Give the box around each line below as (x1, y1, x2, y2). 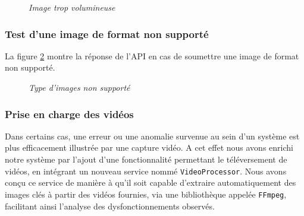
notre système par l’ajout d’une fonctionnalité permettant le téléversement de (5, 153, 287, 165)
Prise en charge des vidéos (5, 106, 134, 121)
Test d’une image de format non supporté (5, 26, 209, 41)
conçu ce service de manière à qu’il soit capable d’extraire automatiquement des (5, 176, 296, 189)
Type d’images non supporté (29, 81, 130, 93)
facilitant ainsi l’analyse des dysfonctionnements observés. (5, 199, 215, 212)
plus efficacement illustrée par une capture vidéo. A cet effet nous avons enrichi (5, 141, 293, 154)
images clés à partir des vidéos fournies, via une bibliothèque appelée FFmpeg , (5, 188, 287, 200)
